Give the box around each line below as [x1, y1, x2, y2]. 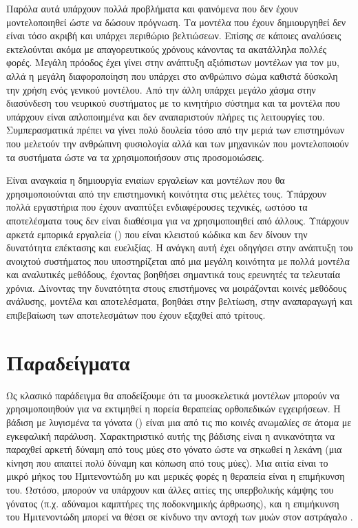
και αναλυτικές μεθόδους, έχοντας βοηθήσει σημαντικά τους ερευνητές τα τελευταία [6, 267, 340, 282]
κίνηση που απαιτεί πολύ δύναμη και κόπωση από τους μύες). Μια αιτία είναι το [6, 455, 328, 469]
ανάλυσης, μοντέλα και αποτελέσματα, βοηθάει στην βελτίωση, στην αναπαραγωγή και [6, 294, 352, 308]
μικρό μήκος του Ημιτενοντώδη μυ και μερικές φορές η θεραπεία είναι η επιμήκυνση [6, 469, 345, 483]
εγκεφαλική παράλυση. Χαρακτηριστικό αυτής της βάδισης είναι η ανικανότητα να [6, 428, 335, 443]
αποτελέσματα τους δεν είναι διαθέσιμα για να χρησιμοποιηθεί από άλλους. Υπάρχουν [6, 213, 349, 227]
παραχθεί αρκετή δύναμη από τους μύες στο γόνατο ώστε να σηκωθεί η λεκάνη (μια [6, 442, 342, 456]
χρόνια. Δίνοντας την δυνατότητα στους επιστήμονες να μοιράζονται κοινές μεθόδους [6, 280, 347, 295]
